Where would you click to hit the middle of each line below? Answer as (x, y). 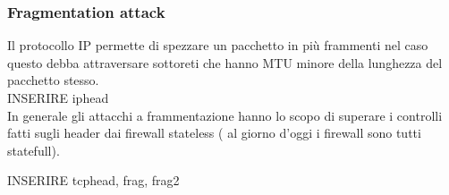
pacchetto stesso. (53, 80)
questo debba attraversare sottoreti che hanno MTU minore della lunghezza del (225, 62)
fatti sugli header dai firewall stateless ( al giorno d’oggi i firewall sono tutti (214, 133)
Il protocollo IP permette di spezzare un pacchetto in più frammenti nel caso (218, 45)
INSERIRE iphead (58, 97)
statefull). (34, 150)
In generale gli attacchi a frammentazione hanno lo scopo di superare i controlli (225, 115)
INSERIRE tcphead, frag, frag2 (93, 180)
